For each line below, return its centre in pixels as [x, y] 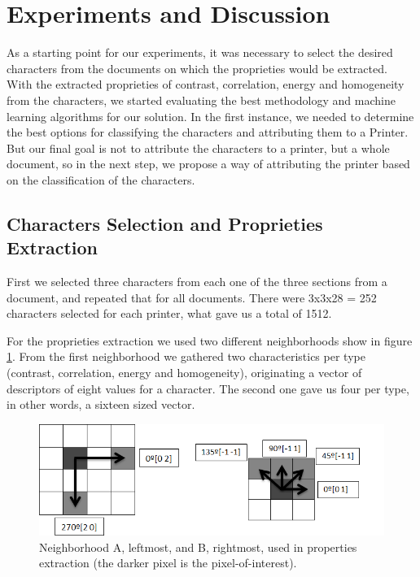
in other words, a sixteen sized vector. [101, 404]
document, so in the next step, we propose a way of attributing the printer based [208, 164]
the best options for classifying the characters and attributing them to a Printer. [208, 132]
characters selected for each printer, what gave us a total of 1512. [169, 313]
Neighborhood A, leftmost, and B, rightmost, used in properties [198, 547]
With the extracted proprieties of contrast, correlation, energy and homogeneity [206, 84]
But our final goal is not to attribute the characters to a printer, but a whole [198, 148]
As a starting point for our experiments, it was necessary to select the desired [200, 52]
